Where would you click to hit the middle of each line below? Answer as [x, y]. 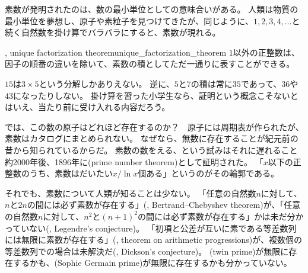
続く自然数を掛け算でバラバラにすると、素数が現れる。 [113, 32]
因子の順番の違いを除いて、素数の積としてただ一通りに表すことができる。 [150, 64]
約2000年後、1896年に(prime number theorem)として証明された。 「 [134, 161]
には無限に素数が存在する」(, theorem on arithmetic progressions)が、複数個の [153, 240]
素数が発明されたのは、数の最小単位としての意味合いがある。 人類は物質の [152, 9]
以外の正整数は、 [266, 52]
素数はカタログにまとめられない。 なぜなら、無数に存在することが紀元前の [152, 138]
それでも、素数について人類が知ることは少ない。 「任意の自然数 [131, 193]
